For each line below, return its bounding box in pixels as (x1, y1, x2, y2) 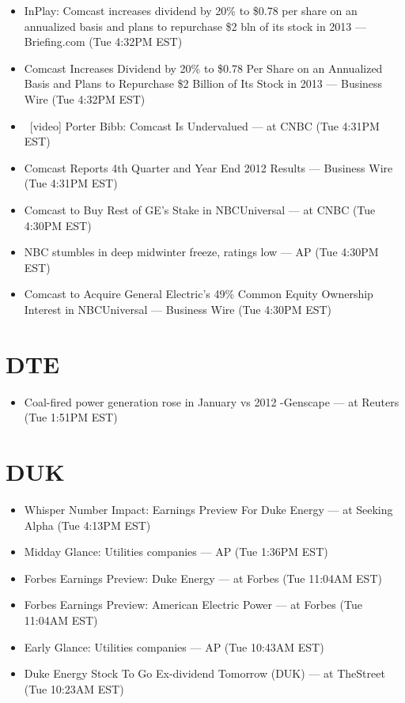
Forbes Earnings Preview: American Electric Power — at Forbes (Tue (24, 596, 362, 613)
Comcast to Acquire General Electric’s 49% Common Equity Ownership (24, 285, 373, 302)
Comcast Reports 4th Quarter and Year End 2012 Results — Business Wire (24, 159, 393, 176)
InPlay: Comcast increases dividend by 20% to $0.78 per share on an (24, 2, 358, 18)
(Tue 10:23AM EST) (24, 680, 124, 697)
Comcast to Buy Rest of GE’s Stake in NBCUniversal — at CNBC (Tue (24, 201, 376, 217)
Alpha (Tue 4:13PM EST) (24, 516, 151, 533)
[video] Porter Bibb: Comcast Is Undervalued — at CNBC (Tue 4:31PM (29, 117, 380, 134)
